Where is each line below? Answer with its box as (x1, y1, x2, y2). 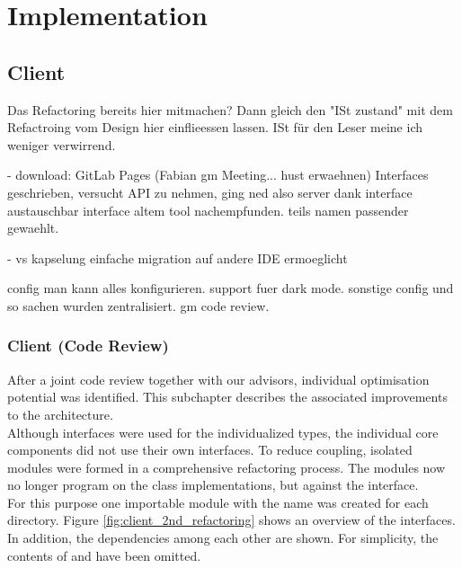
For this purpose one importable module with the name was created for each (7, 493, 429, 511)
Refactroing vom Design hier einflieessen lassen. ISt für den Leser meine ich (7, 118, 422, 137)
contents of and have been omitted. (7, 546, 201, 564)
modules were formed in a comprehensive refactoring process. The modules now (7, 457, 446, 476)
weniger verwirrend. (7, 135, 116, 154)
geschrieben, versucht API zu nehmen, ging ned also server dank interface (7, 182, 413, 201)
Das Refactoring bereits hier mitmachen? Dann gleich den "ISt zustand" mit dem (7, 100, 453, 119)
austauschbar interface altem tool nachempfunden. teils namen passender (7, 200, 409, 219)
